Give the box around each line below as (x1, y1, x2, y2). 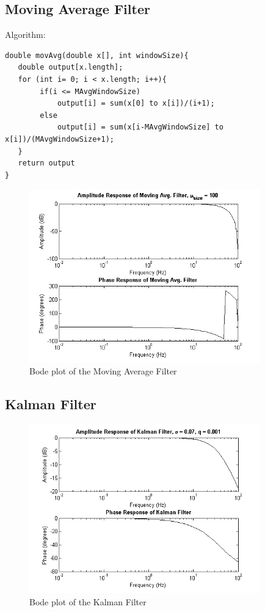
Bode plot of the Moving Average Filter (29, 365, 177, 377)
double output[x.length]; (18, 63, 123, 72)
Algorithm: (5, 28, 46, 41)
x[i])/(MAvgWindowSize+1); (5, 134, 114, 144)
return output (18, 159, 75, 168)
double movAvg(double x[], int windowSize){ (5, 51, 189, 60)
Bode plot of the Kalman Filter (29, 595, 147, 608)
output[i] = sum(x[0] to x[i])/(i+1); (57, 99, 215, 108)
